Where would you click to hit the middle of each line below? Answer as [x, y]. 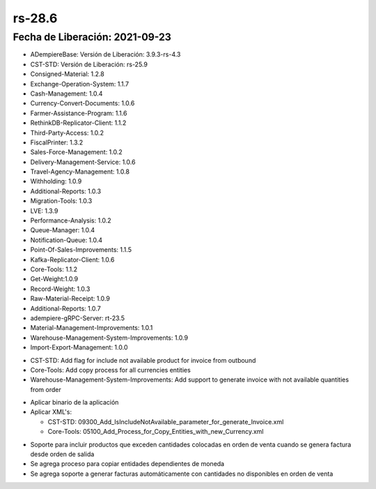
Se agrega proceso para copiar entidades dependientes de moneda [127, 464]
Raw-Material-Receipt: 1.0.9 [70, 299]
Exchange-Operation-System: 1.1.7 [80, 84]
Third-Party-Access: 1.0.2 [67, 133]
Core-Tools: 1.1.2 [54, 269]
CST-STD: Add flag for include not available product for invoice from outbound [143, 360]
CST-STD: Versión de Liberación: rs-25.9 [89, 64]
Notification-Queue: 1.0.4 [66, 240]
